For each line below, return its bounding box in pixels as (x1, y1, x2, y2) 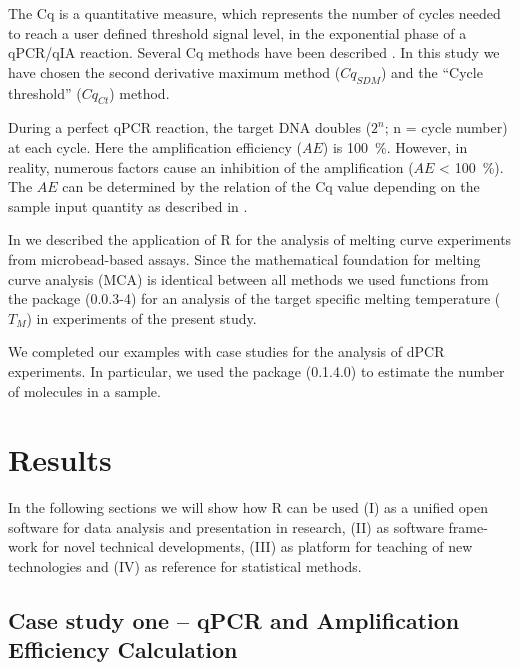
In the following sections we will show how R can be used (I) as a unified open (8, 497, 489, 518)
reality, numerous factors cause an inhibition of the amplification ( (8, 156, 414, 177)
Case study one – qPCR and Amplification (8, 604, 460, 635)
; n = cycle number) (384, 117, 508, 138)
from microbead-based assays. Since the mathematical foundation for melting (8, 248, 481, 269)
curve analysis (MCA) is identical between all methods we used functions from (8, 268, 489, 289)
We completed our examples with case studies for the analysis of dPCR (8, 341, 445, 362)
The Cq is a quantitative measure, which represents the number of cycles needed (8, 3, 501, 23)
